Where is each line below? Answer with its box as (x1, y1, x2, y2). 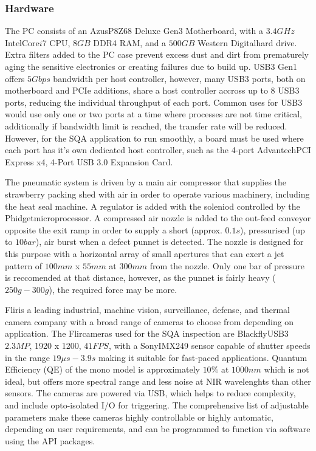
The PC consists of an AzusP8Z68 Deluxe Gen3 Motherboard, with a (5, 24, 263, 37)
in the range (5, 351, 50, 363)
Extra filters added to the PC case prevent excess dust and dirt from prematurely (5, 48, 309, 61)
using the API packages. (5, 434, 95, 447)
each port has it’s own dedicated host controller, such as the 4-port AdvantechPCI (5, 143, 311, 156)
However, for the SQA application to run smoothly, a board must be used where (5, 131, 304, 144)
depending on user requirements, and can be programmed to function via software (5, 422, 311, 435)
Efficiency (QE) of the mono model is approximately (5, 363, 200, 376)
